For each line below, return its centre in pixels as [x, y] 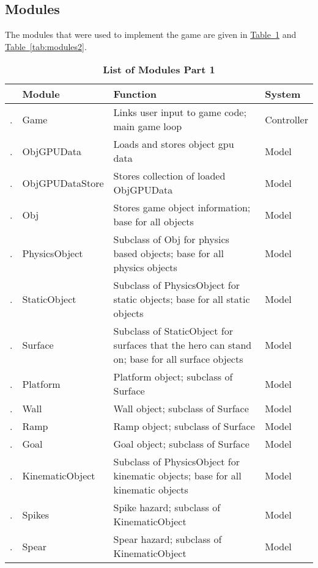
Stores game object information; [182, 208]
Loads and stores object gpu [174, 144]
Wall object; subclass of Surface [181, 409]
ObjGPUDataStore [63, 183]
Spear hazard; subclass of [168, 539]
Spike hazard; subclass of [167, 508]
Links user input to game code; [180, 112]
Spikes [36, 514]
